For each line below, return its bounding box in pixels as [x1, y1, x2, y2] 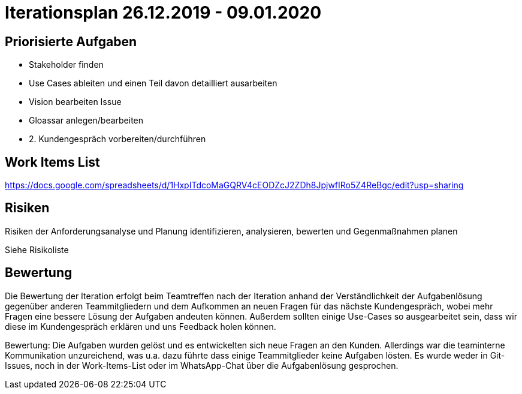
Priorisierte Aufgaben [5, 34, 137, 49]
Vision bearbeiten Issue [29, 97, 122, 107]
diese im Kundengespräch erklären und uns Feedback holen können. [5, 321, 276, 332]
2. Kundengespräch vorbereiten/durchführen [29, 134, 206, 145]
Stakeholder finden [29, 59, 104, 70]
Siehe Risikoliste [5, 244, 69, 255]
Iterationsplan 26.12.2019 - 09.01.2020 [5, 2, 322, 23]
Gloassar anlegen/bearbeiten [29, 115, 144, 126]
